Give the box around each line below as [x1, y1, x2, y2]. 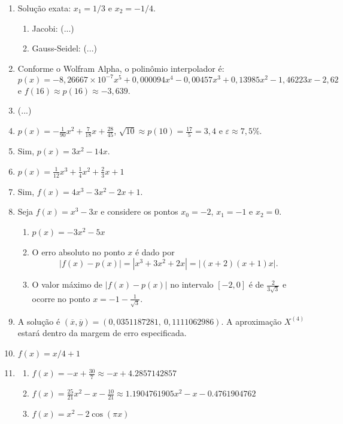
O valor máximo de [32, 278, 103, 291]
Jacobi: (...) [32, 22, 74, 34]
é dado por [135, 245, 175, 258]
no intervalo [170, 278, 214, 291]
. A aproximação [221, 315, 282, 327]
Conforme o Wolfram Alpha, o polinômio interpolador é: [17, 62, 224, 74]
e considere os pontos [101, 205, 178, 218]
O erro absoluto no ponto [32, 245, 125, 258]
